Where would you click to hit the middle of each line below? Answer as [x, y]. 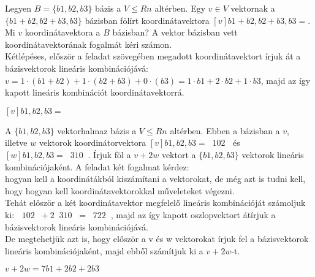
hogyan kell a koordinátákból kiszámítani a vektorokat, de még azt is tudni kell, [155, 179]
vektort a [179, 154]
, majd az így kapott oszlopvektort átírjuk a [193, 214]
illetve [16, 142]
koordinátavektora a [63, 32]
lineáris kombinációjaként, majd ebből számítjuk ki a [104, 250]
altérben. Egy [180, 8]
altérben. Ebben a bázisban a [225, 130]
